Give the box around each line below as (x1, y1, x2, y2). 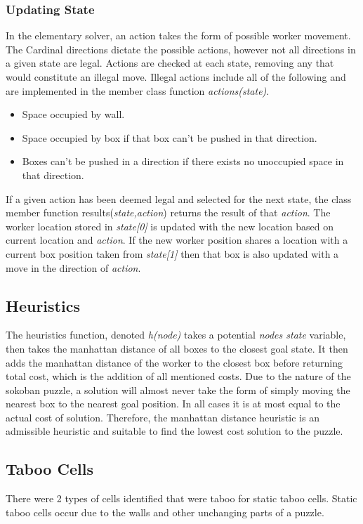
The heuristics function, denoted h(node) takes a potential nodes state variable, (6, 327, 346, 342)
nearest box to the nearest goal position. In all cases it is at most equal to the (6, 396, 341, 411)
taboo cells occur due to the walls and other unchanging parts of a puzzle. (6, 504, 324, 519)
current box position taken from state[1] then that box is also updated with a (6, 246, 339, 261)
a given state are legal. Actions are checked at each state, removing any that (6, 55, 334, 70)
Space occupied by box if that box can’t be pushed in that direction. (22, 130, 317, 145)
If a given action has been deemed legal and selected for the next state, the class (6, 191, 352, 206)
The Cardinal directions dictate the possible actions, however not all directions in (6, 41, 356, 56)
